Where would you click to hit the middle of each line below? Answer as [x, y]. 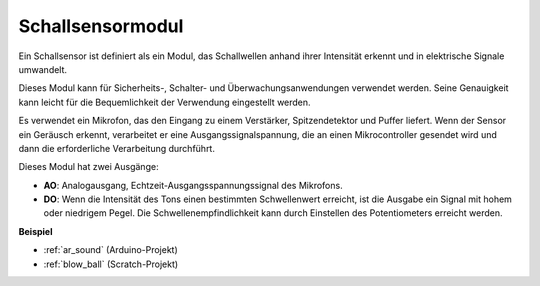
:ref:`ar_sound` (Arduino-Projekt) [111, 250]
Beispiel [35, 231]
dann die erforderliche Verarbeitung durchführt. [116, 148]
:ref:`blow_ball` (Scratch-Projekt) [111, 264]
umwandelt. [43, 69]
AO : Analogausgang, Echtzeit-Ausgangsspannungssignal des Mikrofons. [193, 185]
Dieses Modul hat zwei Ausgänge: [88, 167]
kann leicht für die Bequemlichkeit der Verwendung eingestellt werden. [164, 102]
